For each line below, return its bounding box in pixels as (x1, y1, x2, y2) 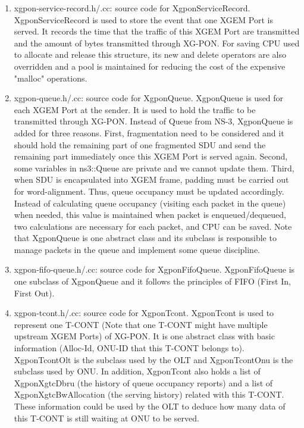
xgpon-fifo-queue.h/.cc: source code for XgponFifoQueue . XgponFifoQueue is (14, 263, 295, 276)
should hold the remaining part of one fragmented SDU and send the (14, 138, 266, 151)
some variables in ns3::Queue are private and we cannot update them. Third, (14, 161, 294, 174)
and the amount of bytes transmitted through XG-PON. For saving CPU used (14, 36, 300, 49)
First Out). (14, 286, 55, 299)
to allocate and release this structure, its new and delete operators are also (14, 48, 287, 61)
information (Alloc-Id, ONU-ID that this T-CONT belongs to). (14, 342, 245, 354)
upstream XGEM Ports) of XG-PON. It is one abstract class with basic (14, 330, 275, 342)
